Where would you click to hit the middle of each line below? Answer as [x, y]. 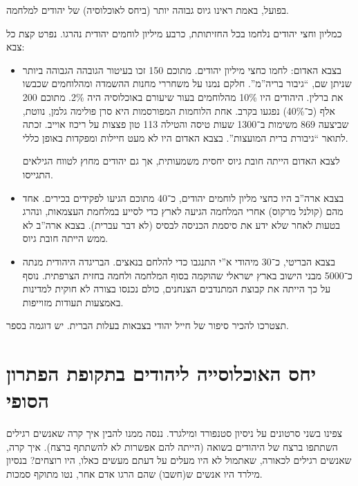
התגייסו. [38, 174]
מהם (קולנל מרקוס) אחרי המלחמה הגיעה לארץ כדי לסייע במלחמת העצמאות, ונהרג [183, 211]
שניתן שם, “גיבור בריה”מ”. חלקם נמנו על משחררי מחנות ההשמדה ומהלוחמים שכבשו [187, 83]
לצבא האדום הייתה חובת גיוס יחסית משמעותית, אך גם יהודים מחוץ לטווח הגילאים [181, 161]
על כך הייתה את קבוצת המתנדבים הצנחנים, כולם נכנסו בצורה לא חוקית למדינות [177, 289]
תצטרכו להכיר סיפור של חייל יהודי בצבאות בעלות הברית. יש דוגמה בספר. [148, 325]
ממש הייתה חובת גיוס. [65, 238]
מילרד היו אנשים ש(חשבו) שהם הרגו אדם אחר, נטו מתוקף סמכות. [134, 473]
